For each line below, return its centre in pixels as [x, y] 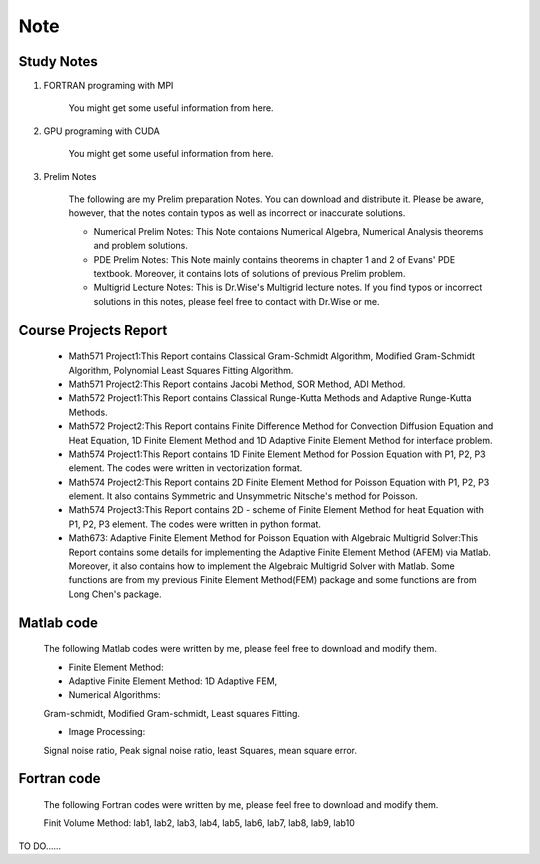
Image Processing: [107, 732]
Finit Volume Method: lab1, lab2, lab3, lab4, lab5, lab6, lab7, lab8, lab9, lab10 [199, 823]
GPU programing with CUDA [101, 131]
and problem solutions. [141, 246]
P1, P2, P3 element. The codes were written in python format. [195, 524]
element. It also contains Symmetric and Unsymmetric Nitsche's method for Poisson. [243, 496]
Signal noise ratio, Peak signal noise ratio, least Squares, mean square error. [200, 750]
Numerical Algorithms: [114, 695]
